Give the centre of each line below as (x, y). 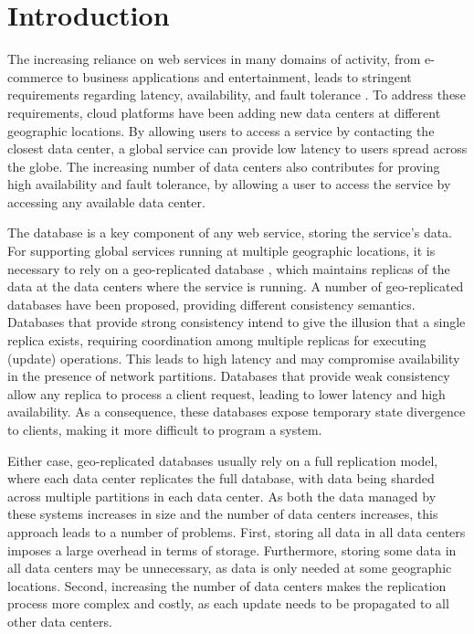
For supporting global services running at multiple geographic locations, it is (221, 251)
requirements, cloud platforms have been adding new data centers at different (224, 112)
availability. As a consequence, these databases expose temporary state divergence (237, 412)
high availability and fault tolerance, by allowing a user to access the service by (229, 184)
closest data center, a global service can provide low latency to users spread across (237, 148)
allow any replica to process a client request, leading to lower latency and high (226, 393)
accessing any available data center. (106, 201)
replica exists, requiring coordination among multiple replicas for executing (217, 340)
